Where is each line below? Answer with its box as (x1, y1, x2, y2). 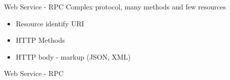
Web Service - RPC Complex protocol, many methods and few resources (4, 1, 226, 11)
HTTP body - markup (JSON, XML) (15, 51, 131, 62)
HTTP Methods (15, 35, 65, 45)
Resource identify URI (15, 18, 84, 28)
